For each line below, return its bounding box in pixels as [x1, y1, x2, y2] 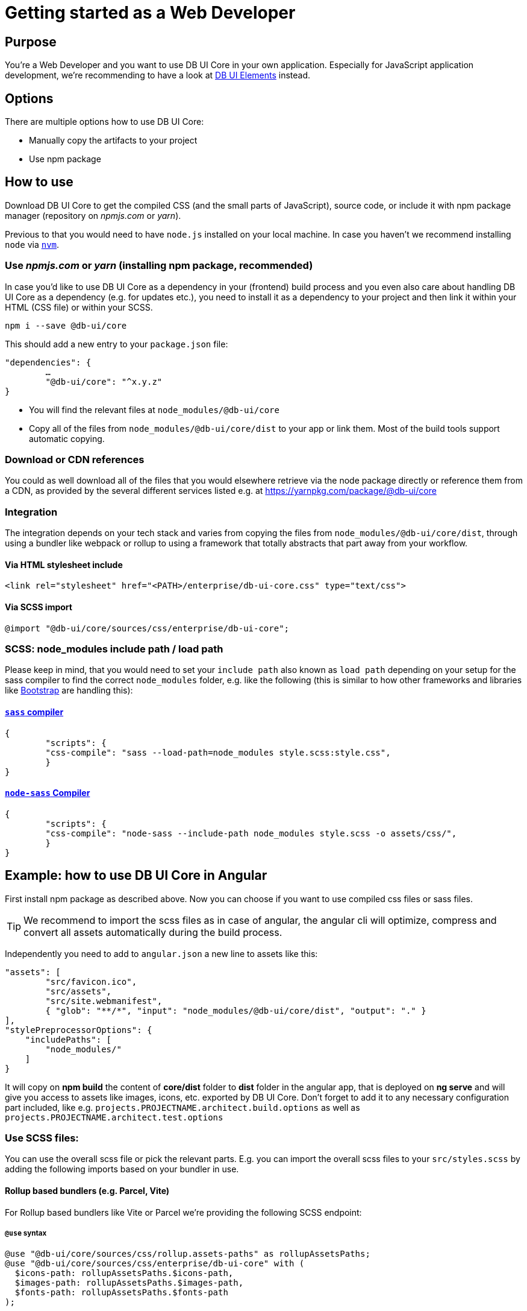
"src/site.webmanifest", [45, 996, 163, 1006]
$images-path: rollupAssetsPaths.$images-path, [14, 1278, 244, 1288]
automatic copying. [29, 433, 105, 444]
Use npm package [29, 154, 101, 165]
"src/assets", [45, 986, 112, 996]
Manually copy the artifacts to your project [29, 135, 198, 146]
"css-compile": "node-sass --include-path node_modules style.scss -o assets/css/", [45, 828, 457, 838]
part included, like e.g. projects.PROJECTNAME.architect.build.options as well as [5, 1102, 360, 1113]
